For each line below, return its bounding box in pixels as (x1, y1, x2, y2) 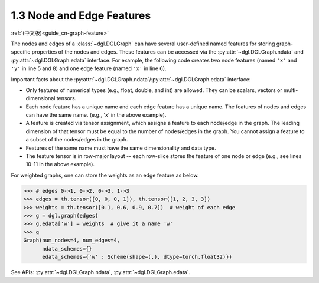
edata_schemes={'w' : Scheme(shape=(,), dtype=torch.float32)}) (42, 254, 233, 260)
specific (11, 48, 31, 55)
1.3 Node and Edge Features (11, 9, 151, 22)
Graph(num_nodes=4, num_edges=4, (23, 237, 121, 244)
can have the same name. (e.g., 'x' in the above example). (25, 111, 167, 119)
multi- (284, 86, 298, 94)
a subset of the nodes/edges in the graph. (25, 136, 128, 143)
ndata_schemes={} (42, 245, 93, 252)
